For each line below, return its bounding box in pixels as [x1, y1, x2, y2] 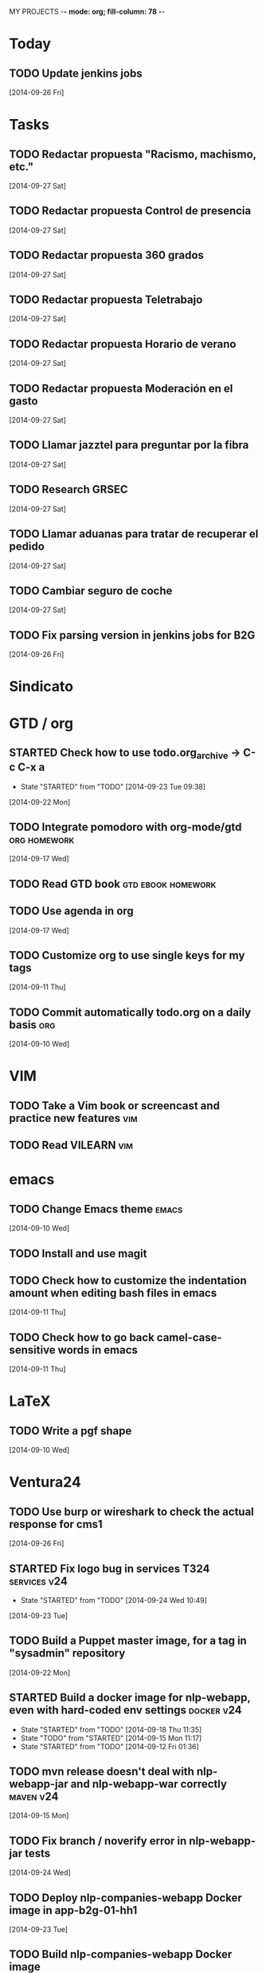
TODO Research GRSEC [9, 483, 128, 496]
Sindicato [9, 678, 74, 696]
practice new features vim [9, 1111, 138, 1125]
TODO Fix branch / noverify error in [9, 1834, 187, 1848]
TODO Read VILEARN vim [9, 1139, 134, 1152]
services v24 [9, 1574, 68, 1588]
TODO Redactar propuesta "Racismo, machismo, [9, 147, 257, 161]
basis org [9, 1018, 56, 1032]
